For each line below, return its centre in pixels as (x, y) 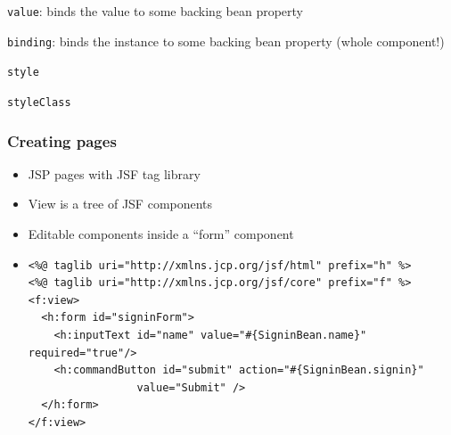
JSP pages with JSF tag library (114, 173)
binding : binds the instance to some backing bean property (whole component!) (226, 41)
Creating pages (62, 140)
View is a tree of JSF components (120, 204)
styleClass (39, 102)
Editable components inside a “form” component (161, 234)
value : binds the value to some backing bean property (155, 11)
